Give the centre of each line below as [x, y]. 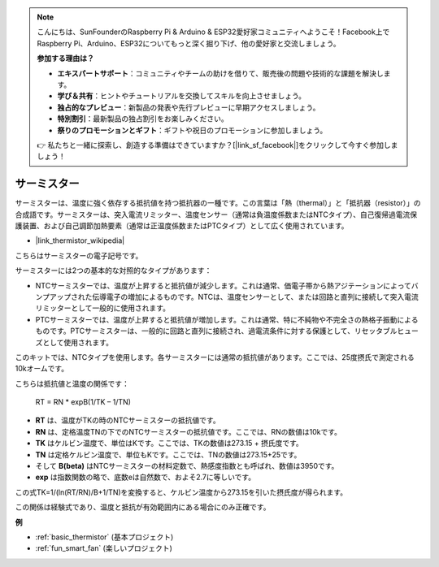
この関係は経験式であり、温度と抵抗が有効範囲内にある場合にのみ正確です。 [143, 507]
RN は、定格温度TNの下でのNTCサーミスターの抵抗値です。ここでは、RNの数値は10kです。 [188, 431]
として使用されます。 [78, 342]
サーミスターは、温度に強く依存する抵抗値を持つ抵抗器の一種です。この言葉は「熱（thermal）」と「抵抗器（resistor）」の [218, 203]
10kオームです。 [42, 369]
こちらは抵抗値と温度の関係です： [72, 383]
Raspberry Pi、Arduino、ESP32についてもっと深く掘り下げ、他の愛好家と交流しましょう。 [189, 43]
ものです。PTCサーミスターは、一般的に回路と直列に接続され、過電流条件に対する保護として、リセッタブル [216, 331]
